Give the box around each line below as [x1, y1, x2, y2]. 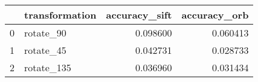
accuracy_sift [106, 8, 172, 22]
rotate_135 [24, 60, 71, 74]
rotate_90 [24, 26, 66, 40]
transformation [24, 8, 97, 22]
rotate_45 [24, 43, 66, 57]
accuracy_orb [181, 8, 249, 22]
